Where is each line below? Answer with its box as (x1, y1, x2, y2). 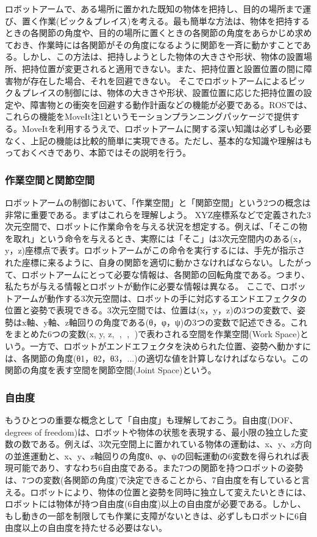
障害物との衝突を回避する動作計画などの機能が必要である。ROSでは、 (30, 98, 312, 111)
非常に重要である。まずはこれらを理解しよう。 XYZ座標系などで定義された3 (5, 208, 311, 221)
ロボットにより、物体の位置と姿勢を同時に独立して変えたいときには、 (30, 485, 312, 498)
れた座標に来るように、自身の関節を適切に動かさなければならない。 (5, 255, 278, 268)
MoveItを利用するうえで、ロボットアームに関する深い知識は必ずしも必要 (21, 122, 312, 134)
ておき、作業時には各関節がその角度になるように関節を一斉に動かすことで (5, 38, 303, 51)
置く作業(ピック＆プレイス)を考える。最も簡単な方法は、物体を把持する (21, 14, 310, 27)
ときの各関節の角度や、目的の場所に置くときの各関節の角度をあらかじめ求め (5, 26, 312, 39)
